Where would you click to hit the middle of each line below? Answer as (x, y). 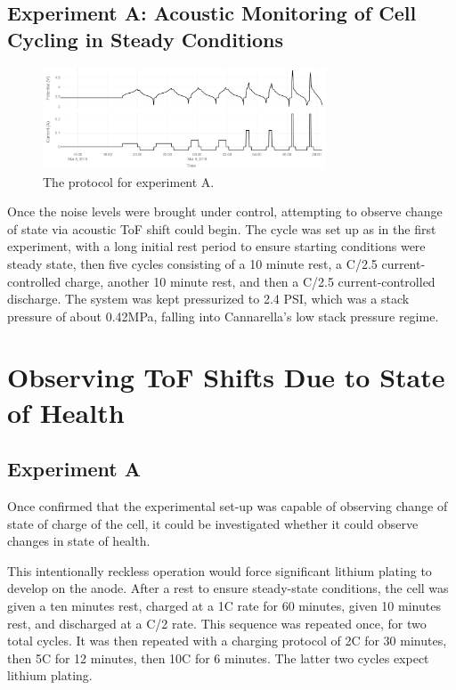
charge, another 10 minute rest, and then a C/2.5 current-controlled (250, 281)
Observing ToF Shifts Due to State (226, 377)
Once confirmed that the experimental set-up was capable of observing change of (228, 506)
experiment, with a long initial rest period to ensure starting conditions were (216, 246)
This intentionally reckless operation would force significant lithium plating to (220, 570)
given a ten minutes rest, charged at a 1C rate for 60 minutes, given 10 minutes (224, 606)
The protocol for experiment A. (129, 181)
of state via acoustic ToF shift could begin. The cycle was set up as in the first (222, 228)
